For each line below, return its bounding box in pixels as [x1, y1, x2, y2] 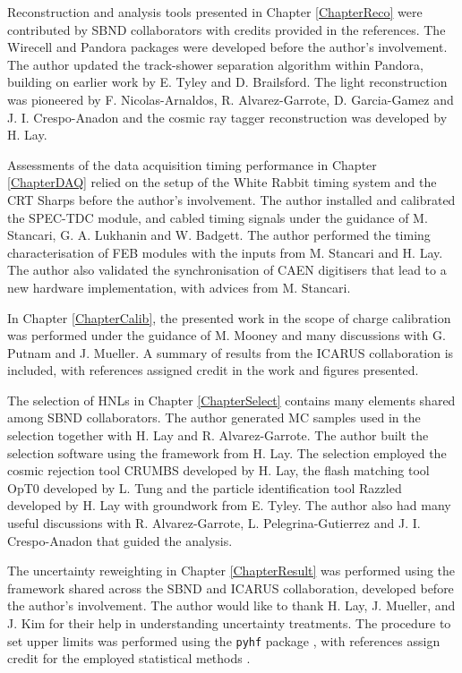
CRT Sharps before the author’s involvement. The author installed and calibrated [7, 190, 456, 209]
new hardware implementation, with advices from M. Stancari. [7, 277, 351, 296]
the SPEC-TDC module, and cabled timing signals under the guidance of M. [7, 208, 428, 226]
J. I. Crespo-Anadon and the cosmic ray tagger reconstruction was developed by [7, 107, 448, 126]
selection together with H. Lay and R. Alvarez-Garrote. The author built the [7, 426, 429, 445]
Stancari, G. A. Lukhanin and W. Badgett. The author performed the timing [7, 226, 431, 244]
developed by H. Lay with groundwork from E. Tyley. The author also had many [7, 496, 451, 515]
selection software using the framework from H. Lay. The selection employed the [7, 443, 447, 462]
